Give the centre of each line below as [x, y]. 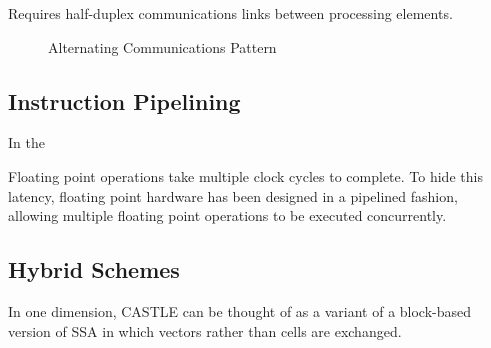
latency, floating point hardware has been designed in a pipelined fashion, [233, 195]
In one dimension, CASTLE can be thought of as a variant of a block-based [240, 310]
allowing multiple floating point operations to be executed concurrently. [227, 215]
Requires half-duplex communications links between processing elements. [230, 13]
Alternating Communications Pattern [162, 46]
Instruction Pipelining [124, 100]
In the [26, 142]
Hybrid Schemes [94, 269]
